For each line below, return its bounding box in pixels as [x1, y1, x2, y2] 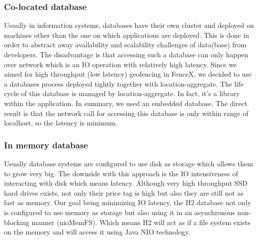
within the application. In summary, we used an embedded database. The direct [4, 98, 248, 108]
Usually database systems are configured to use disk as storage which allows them [4, 158, 253, 168]
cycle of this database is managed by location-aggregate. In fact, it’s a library [4, 88, 240, 99]
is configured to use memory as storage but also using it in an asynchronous [4, 207, 235, 217]
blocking [4, 217, 29, 227]
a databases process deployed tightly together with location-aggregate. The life [4, 78, 244, 89]
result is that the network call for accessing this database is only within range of [4, 108, 249, 118]
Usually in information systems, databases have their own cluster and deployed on [4, 20, 254, 30]
